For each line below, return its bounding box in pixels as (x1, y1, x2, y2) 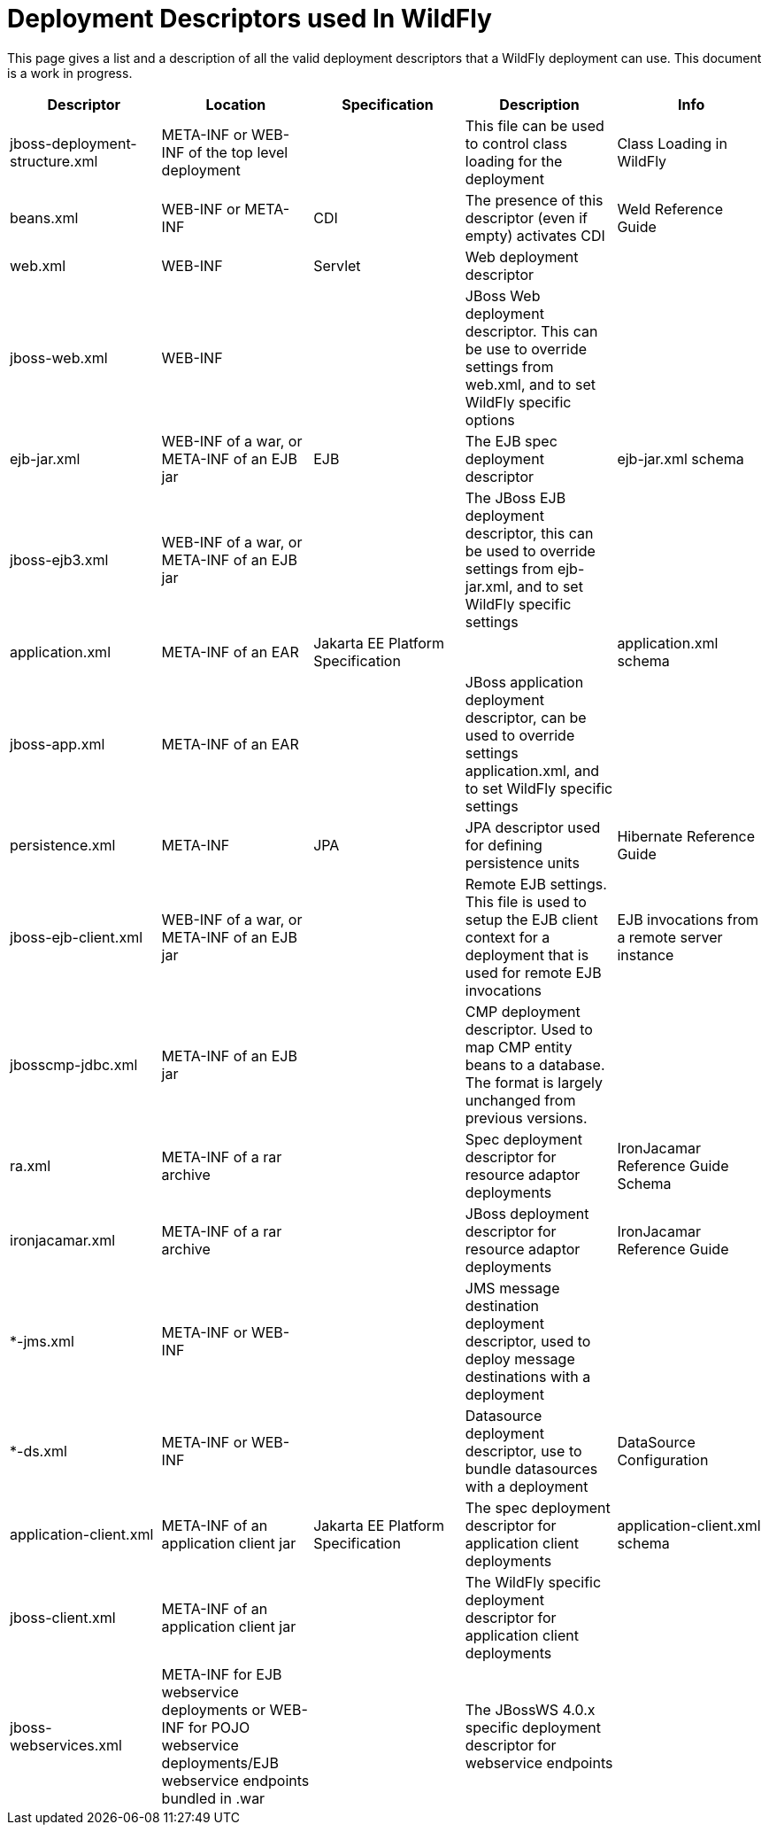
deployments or (161, 1700, 266, 1719)
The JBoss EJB (465, 488, 566, 507)
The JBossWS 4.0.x (465, 1700, 596, 1719)
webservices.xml (10, 1735, 122, 1754)
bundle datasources (465, 1459, 598, 1478)
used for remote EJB (465, 963, 602, 982)
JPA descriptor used (465, 818, 601, 836)
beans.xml (10, 208, 79, 227)
